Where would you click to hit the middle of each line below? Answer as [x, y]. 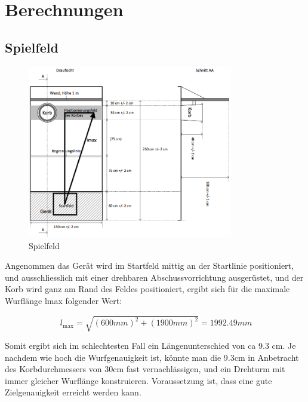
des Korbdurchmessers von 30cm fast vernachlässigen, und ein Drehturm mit [145, 369]
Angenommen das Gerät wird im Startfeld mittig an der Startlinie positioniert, [149, 266]
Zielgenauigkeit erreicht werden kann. [73, 392]
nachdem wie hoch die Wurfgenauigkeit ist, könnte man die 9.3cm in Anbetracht [152, 357]
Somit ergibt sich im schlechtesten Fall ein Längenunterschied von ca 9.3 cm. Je [150, 346]
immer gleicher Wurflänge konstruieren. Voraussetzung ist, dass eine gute [138, 380]
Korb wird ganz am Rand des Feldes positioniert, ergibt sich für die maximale [147, 289]
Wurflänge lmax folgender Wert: [64, 300]
